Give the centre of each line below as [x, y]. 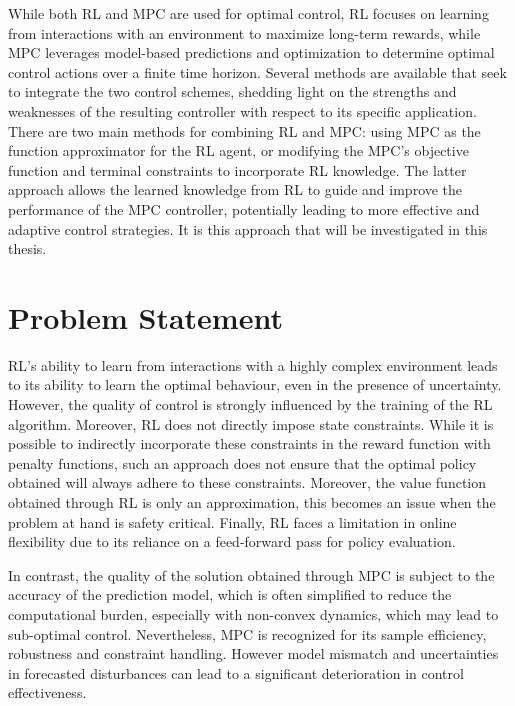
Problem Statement [145, 316]
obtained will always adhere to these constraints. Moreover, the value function [247, 482]
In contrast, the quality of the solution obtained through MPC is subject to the [251, 574]
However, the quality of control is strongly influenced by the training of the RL [250, 404]
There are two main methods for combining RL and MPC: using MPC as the [244, 130]
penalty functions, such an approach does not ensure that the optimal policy [242, 462]
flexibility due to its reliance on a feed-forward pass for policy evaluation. [232, 541]
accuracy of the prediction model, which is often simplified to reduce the [230, 594]
